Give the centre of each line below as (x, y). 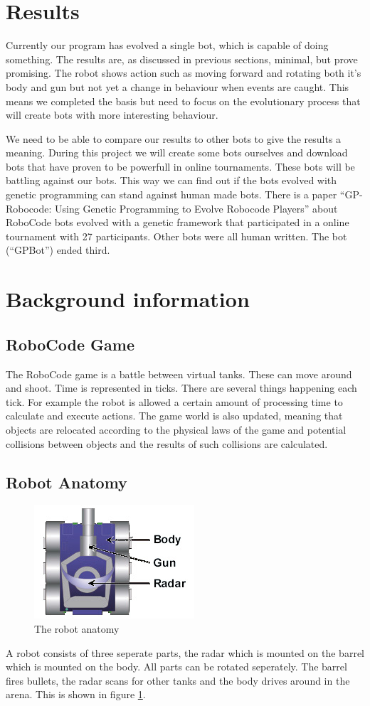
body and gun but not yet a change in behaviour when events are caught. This (178, 86)
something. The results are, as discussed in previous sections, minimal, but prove (182, 59)
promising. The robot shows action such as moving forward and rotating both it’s (184, 73)
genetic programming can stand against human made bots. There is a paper (171, 194)
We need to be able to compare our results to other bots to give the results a (174, 138)
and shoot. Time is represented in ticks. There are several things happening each (181, 388)
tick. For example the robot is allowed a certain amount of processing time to (174, 401)
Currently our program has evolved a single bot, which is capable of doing (167, 45)
